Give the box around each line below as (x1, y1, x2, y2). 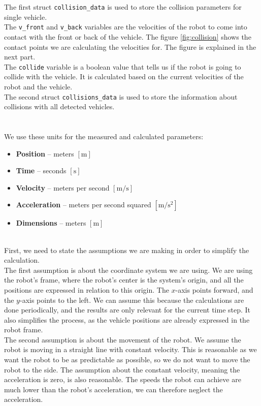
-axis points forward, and (175, 284, 253, 295)
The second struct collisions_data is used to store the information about (4, 91, 238, 102)
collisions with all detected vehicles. (4, 101, 115, 112)
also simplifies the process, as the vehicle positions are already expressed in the (4, 314, 250, 325)
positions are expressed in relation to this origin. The (4, 284, 169, 295)
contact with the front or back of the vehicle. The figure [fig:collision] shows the (4, 31, 251, 42)
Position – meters (16, 148, 74, 159)
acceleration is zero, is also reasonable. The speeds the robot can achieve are (4, 374, 241, 385)
